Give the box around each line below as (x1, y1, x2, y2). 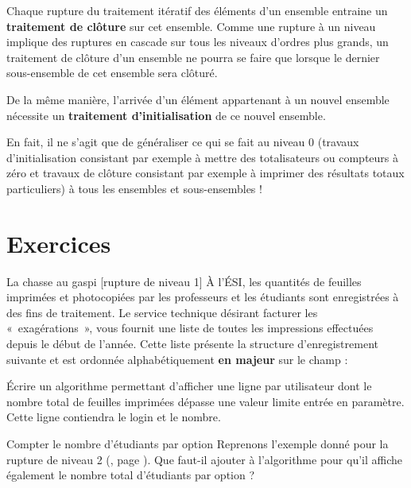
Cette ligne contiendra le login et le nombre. (6, 409, 221, 425)
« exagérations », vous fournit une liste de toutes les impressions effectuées (6, 320, 374, 336)
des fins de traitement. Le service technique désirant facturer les (6, 304, 318, 320)
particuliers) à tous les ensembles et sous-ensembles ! (6, 180, 262, 196)
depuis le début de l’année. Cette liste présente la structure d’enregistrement (6, 335, 378, 352)
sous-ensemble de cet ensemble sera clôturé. (6, 64, 218, 81)
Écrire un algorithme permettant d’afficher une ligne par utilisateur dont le (6, 378, 372, 394)
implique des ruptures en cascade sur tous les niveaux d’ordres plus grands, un (6, 33, 389, 50)
